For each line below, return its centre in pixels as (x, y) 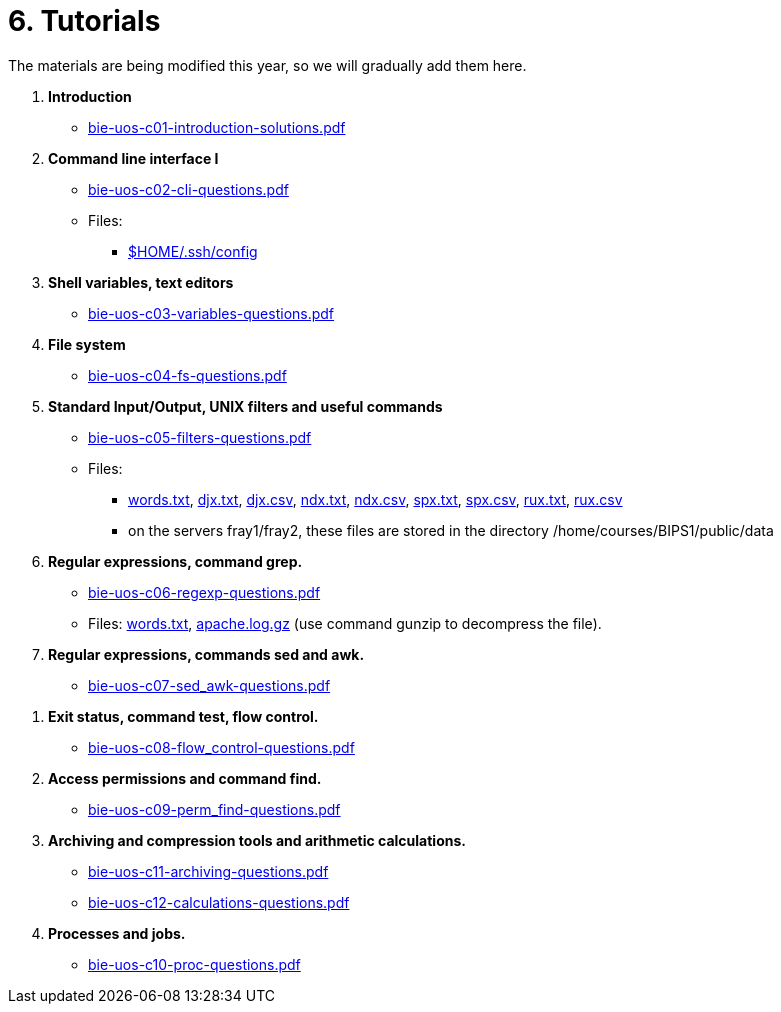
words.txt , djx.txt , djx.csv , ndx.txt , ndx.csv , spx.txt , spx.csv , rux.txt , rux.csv (375, 499)
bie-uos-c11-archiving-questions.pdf (208, 871)
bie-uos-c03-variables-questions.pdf (211, 313)
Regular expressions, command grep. (175, 561)
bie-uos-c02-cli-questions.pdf (188, 189)
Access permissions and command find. (185, 778)
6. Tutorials (84, 21)
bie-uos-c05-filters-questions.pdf (200, 437)
